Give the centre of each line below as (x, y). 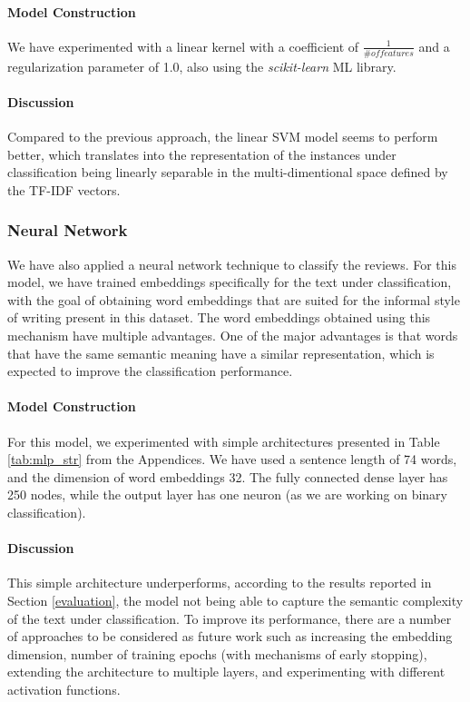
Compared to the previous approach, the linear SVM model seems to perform (223, 137)
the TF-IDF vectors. (64, 189)
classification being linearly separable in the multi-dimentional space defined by (228, 172)
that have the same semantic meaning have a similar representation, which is (221, 353)
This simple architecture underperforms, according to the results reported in (220, 583)
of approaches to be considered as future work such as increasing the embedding (230, 636)
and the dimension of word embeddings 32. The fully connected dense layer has (228, 476)
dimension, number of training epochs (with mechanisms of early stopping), (217, 653)
